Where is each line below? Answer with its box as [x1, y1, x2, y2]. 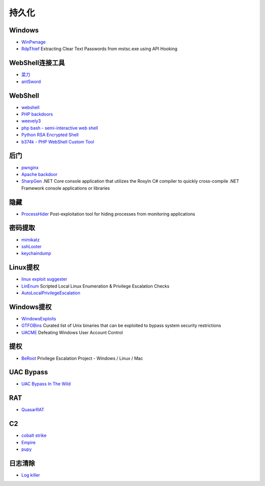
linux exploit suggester [21, 276, 67, 282]
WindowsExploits [21, 315, 56, 321]
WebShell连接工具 [9, 59, 65, 67]
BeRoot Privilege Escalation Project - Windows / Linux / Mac [21, 355, 143, 361]
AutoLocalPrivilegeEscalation [21, 290, 80, 296]
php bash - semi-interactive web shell [21, 125, 98, 131]
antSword [21, 79, 41, 85]
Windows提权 [9, 303, 52, 311]
